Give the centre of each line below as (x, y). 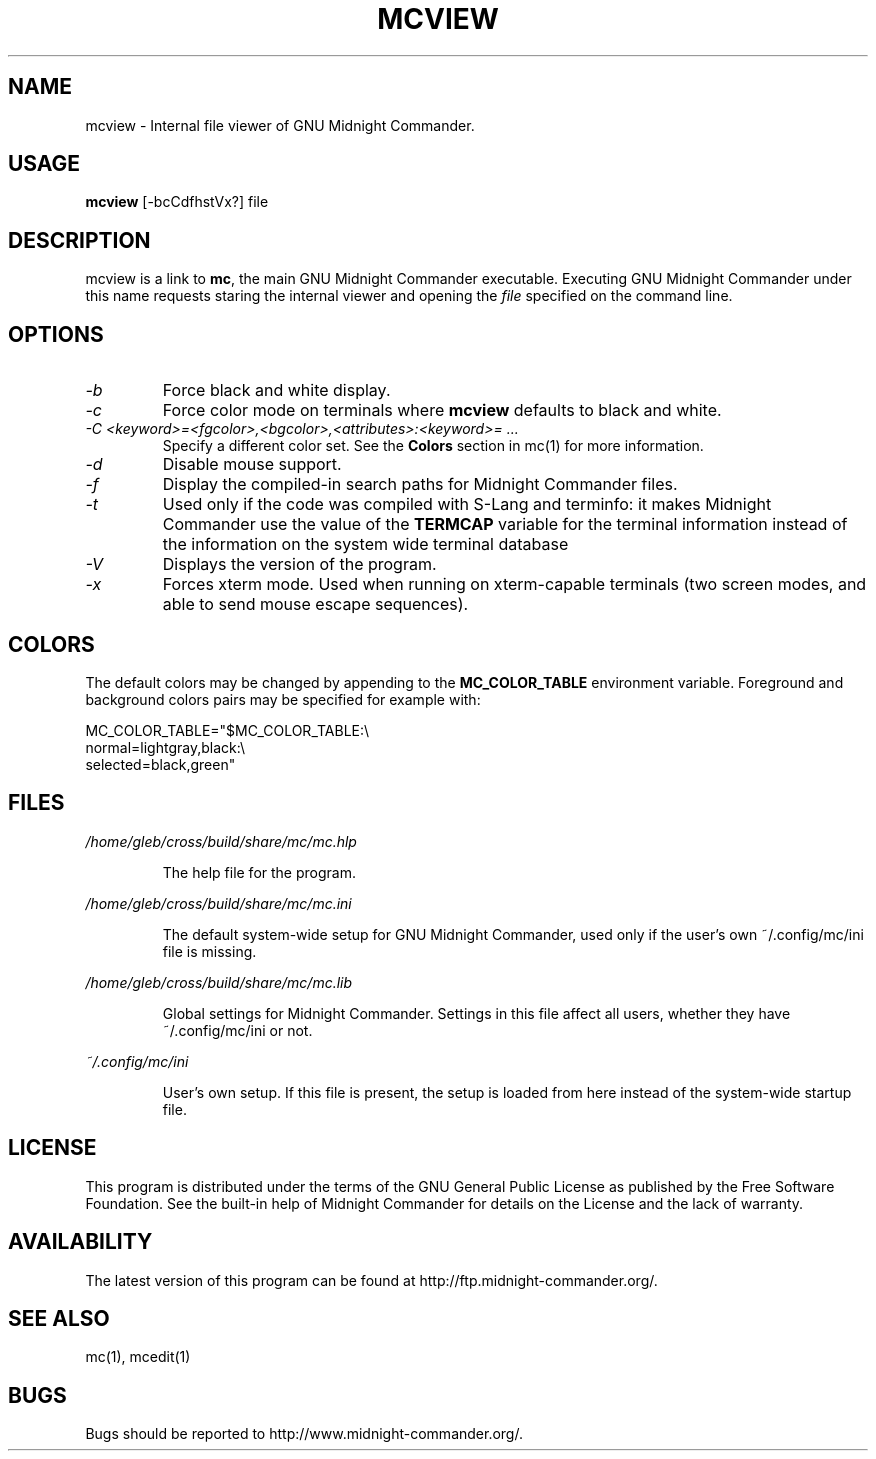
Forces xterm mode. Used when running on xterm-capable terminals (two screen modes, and (514, 584)
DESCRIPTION (79, 240)
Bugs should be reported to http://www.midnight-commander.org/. (304, 1434)
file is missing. (209, 951)
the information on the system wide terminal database (365, 544)
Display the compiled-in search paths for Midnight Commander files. (420, 484)
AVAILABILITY (80, 1242)
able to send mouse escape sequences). (315, 604)
